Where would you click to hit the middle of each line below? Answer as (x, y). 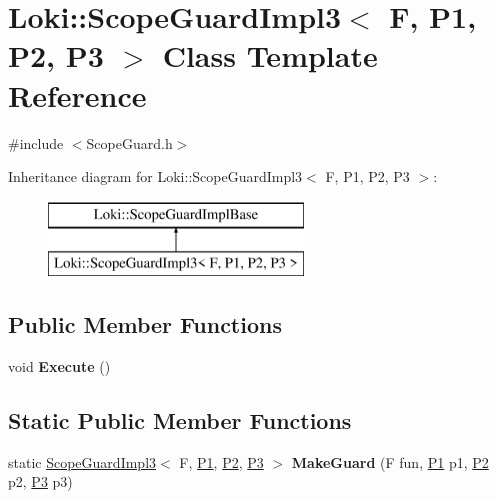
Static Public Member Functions (180, 420)
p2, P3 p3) (40, 481)
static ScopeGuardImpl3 (82, 461)
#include (36, 142)
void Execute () (59, 366)
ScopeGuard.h (129, 142)
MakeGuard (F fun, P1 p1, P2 (390, 461)
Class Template (270, 55)
